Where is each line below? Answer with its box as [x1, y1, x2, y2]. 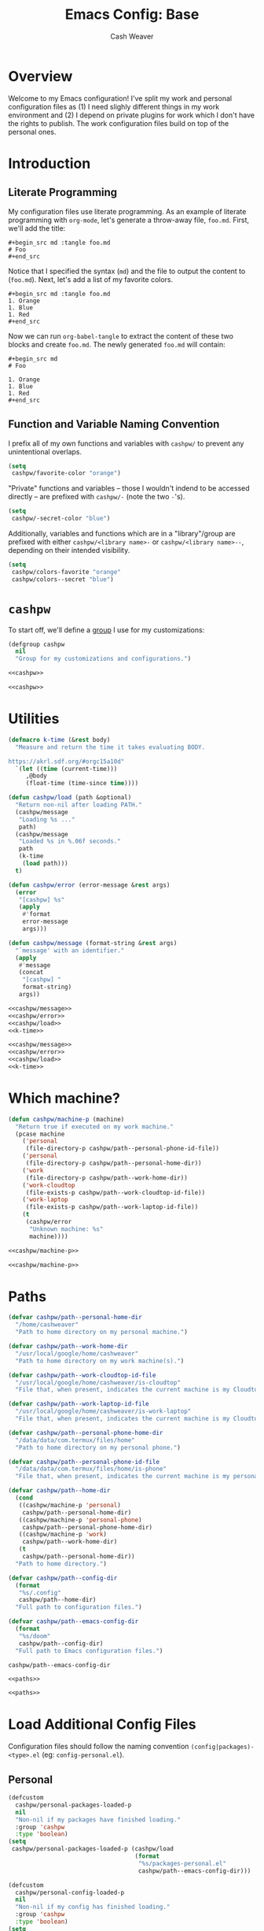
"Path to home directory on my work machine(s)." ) [15, 1357, 185, 1365]
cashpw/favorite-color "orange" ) [11, 469, 122, 477]
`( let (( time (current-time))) [15, 765, 118, 773]
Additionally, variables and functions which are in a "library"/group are [8, 529, 236, 538]
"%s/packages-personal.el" [137, 1859, 226, 1867]
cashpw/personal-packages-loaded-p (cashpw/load [11, 1845, 174, 1853]
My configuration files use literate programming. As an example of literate [8, 206, 247, 216]
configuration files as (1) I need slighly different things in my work [8, 102, 220, 111]
